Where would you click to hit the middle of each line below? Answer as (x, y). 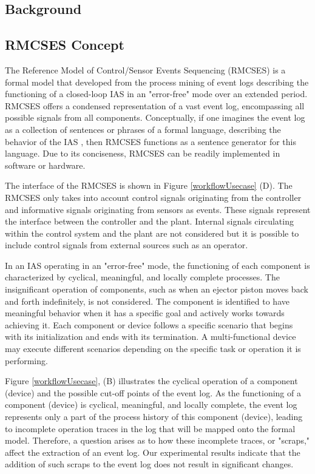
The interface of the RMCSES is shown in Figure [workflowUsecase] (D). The (149, 185)
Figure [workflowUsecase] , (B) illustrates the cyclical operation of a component (151, 381)
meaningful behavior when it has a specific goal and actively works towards (145, 313)
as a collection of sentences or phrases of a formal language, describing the (143, 129)
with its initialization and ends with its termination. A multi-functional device (151, 337)
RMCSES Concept (65, 45)
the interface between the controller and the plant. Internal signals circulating (149, 221)
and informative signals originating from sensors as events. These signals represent (158, 209)
